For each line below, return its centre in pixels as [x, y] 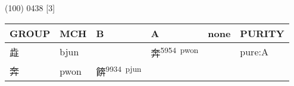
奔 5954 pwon [175, 52]
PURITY [262, 33]
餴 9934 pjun [119, 71]
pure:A [254, 52]
